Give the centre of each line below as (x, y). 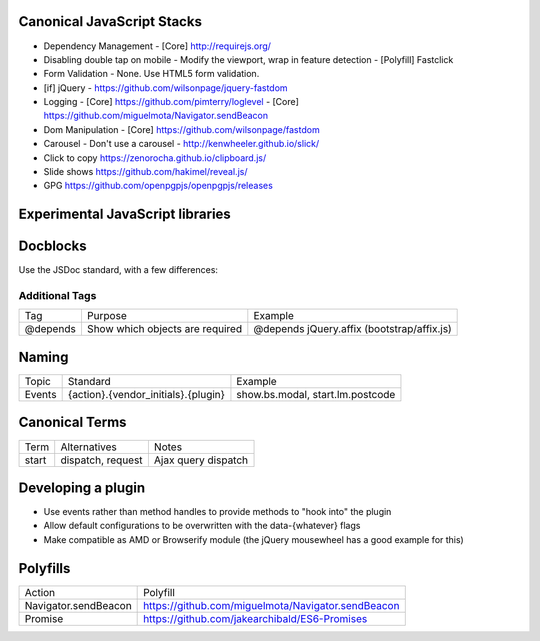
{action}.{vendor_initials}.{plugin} (146, 394)
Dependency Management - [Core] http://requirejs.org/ (157, 46)
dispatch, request (102, 460)
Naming (43, 356)
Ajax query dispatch (201, 460)
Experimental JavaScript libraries (125, 214)
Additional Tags (57, 296)
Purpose (106, 316)
